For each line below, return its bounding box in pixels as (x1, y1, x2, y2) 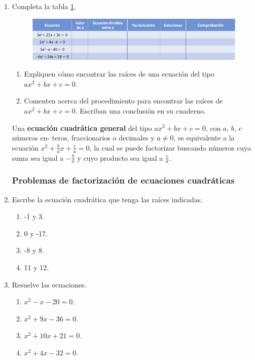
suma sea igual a (12, 152, 64, 163)
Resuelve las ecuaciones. (12, 279, 87, 290)
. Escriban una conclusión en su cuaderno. (75, 105, 206, 116)
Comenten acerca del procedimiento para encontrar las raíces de (24, 95, 223, 106)
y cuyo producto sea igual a (77, 152, 163, 163)
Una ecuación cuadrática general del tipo (12, 122, 152, 133)
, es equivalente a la (173, 132, 235, 143)
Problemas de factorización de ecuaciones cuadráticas (12, 174, 235, 187)
